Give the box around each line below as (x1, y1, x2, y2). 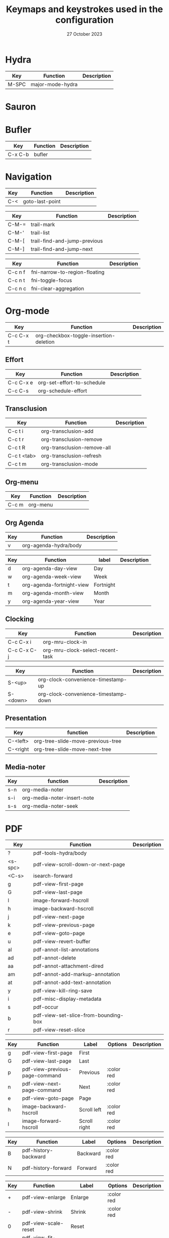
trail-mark (31, 221, 55, 228)
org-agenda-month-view (22, 589, 84, 596)
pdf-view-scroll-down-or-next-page (33, 861, 125, 868)
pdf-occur (33, 1004, 59, 1011)
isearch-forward (33, 872, 73, 880)
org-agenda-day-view (22, 564, 77, 572)
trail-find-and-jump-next (31, 245, 93, 252)
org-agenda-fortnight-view (22, 581, 89, 588)
